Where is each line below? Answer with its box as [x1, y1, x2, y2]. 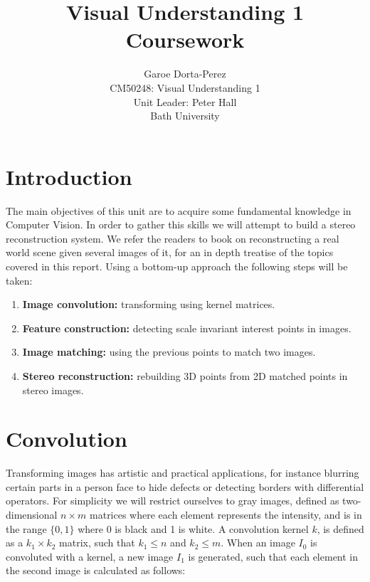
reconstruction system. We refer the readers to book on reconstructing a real [6, 231, 339, 245]
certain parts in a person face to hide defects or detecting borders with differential [6, 479, 364, 494]
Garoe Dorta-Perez [144, 66, 226, 81]
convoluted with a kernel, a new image [6, 549, 174, 564]
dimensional [6, 507, 58, 522]
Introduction [6, 162, 132, 191]
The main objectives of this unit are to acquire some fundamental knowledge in [6, 203, 351, 218]
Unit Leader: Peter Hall [133, 94, 237, 109]
